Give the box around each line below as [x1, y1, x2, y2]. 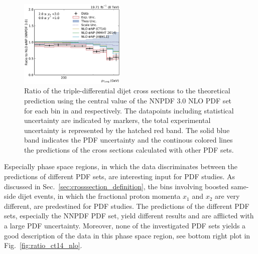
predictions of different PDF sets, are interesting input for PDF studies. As [4, 171, 235, 182]
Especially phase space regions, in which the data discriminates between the [4, 161, 238, 172]
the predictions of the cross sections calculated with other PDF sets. [24, 144, 234, 155]
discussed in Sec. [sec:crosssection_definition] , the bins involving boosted [4, 181, 229, 191]
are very [215, 191, 240, 201]
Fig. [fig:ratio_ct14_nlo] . [4, 240, 82, 250]
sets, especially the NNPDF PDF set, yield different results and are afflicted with [4, 210, 254, 221]
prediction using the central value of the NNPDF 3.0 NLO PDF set [24, 95, 232, 105]
